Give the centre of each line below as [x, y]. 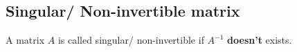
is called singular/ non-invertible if [131, 40]
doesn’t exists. [260, 40]
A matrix [25, 40]
